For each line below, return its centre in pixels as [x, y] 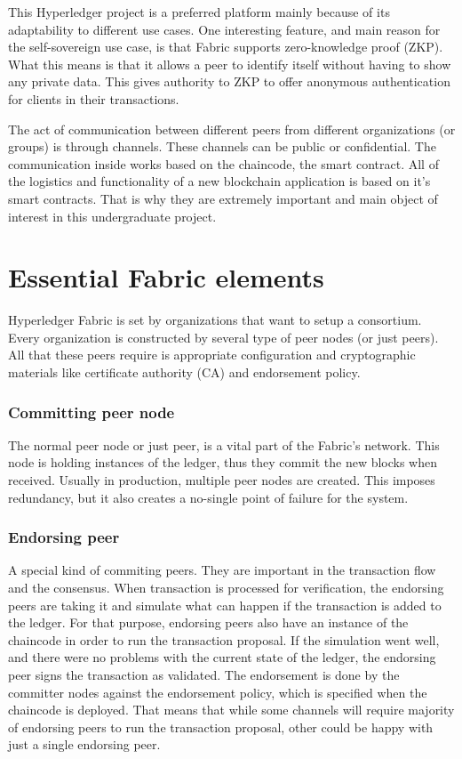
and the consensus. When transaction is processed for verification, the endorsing [226, 588]
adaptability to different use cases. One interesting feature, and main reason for [224, 29]
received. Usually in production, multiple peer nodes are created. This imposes [222, 480]
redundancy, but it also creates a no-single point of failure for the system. [208, 497]
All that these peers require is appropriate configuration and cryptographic [212, 355]
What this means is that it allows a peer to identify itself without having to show [230, 64]
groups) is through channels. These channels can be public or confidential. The [222, 146]
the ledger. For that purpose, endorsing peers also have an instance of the [208, 622]
